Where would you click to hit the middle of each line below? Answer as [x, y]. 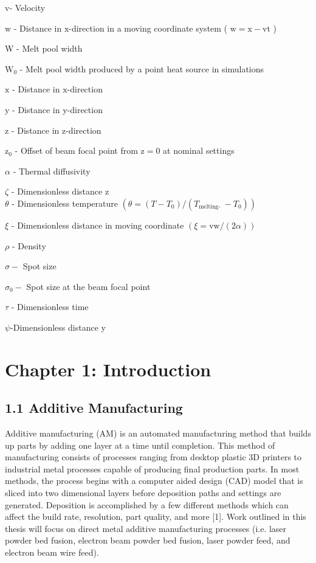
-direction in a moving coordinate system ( [148, 28]
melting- [210, 207]
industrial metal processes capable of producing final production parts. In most [152, 468]
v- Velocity [25, 7]
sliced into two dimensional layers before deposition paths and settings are [143, 493]
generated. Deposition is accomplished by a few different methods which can [147, 504]
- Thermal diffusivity [52, 171]
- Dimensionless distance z [60, 191]
